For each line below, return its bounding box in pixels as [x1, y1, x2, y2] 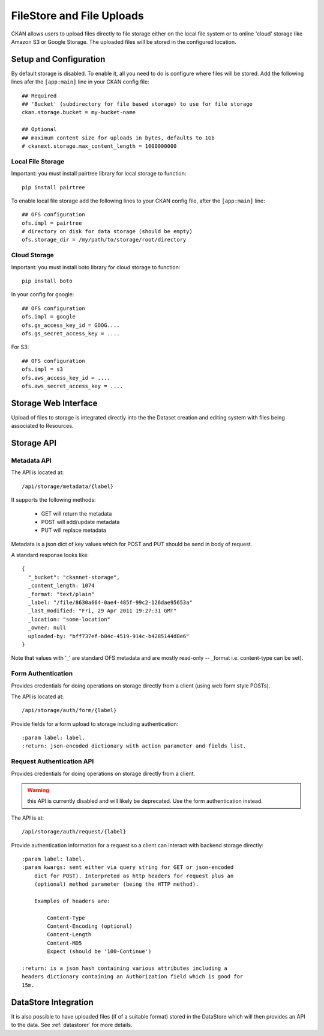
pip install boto [22, 277, 73, 284]
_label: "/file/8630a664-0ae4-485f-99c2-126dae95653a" [28, 599, 193, 606]
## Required [22, 92, 57, 99]
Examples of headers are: [34, 897, 111, 904]
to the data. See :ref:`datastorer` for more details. [11, 1022, 133, 1029]
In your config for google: [11, 291, 74, 298]
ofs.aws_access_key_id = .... [22, 374, 111, 381]
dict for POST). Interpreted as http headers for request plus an [34, 872, 234, 879]
